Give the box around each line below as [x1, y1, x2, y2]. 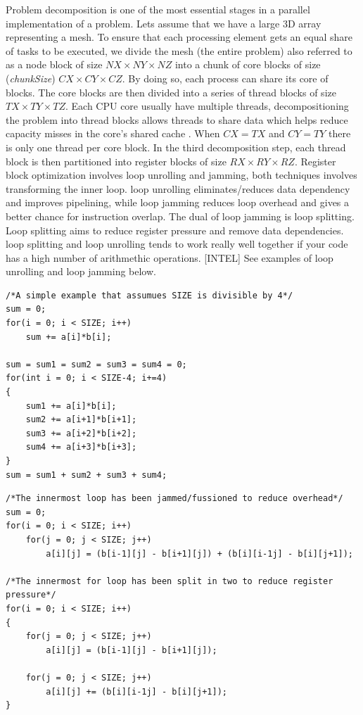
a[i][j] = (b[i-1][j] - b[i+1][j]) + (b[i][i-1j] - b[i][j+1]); [46, 548, 353, 559]
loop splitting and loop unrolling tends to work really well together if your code [6, 236, 348, 251]
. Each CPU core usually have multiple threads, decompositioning [65, 99, 349, 113]
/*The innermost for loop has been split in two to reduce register [6, 576, 333, 586]
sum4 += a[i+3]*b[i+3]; [25, 442, 137, 453]
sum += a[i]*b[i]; [25, 331, 112, 342]
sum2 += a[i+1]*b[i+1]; [25, 415, 137, 425]
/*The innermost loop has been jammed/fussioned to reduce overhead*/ [6, 493, 343, 504]
